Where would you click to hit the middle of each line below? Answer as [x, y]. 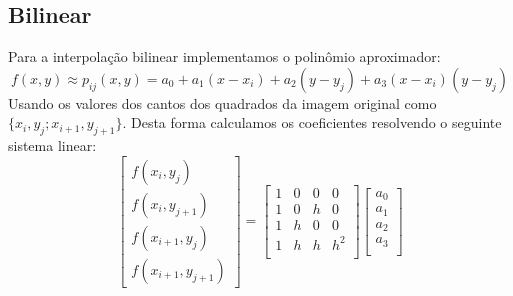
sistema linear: [52, 145]
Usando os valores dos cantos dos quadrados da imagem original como [222, 102]
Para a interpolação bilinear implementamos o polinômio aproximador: [224, 56]
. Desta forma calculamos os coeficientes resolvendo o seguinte [312, 122]
